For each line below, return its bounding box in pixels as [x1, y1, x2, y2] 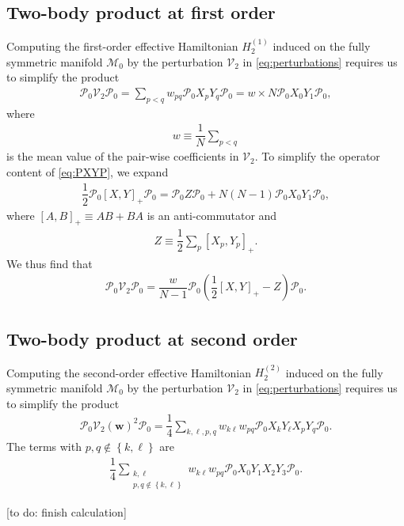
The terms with [6, 438, 82, 455]
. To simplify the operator [254, 148, 380, 165]
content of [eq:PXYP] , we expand [6, 163, 169, 180]
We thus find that [6, 255, 93, 271]
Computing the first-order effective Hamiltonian [6, 38, 238, 55]
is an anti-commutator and [147, 206, 277, 223]
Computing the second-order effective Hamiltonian [6, 364, 251, 380]
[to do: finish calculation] [6, 503, 127, 520]
